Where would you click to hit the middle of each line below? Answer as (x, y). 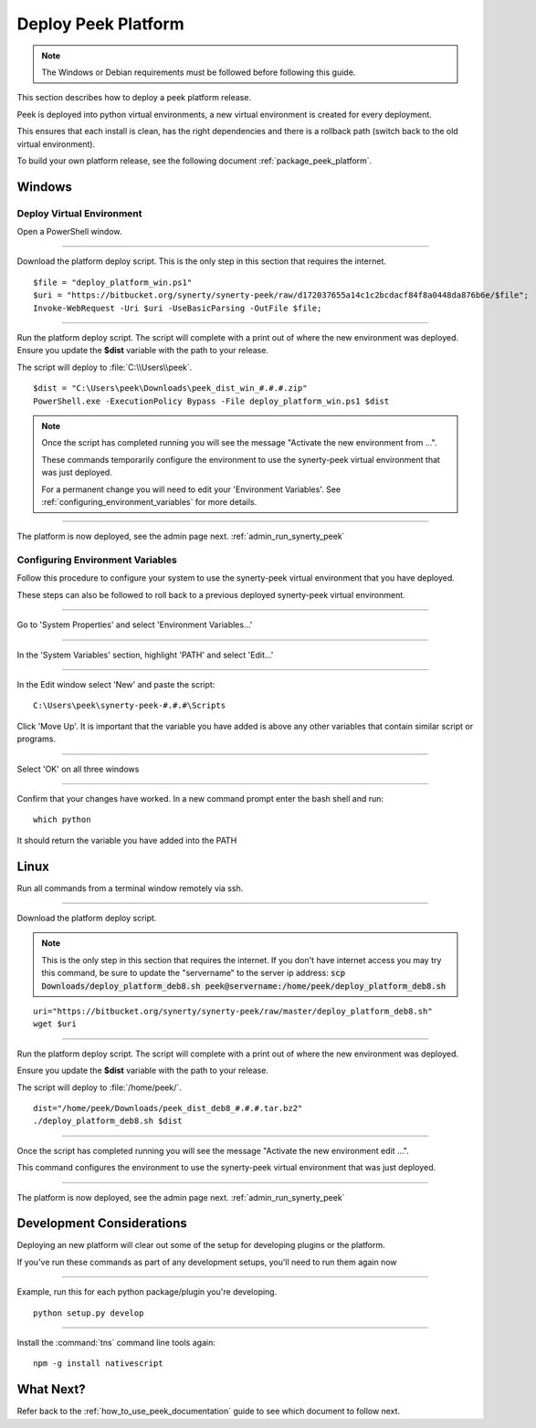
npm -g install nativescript (98, 1364)
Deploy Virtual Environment (79, 213)
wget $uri (55, 1024)
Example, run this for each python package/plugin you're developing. (147, 1292)
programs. (37, 739)
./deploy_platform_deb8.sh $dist (108, 1121)
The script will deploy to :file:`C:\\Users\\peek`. (105, 367)
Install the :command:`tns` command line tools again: (116, 1342)
